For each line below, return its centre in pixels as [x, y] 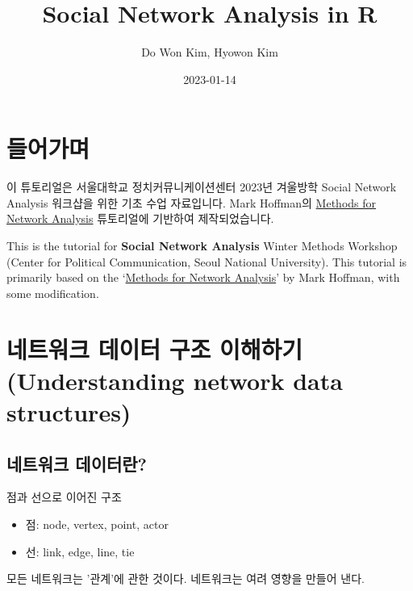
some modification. [53, 293]
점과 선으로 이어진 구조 [64, 497]
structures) [69, 411]
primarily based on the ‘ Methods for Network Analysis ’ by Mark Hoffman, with [203, 277]
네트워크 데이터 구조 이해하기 [155, 348]
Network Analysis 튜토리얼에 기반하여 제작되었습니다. [140, 218]
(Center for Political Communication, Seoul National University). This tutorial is [207, 261]
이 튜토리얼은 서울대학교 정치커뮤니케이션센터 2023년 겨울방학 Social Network [202, 187]
